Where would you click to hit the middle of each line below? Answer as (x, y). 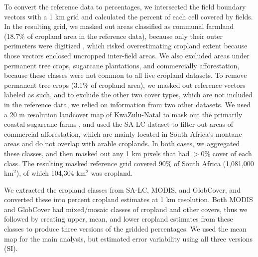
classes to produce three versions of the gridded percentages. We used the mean (125, 229)
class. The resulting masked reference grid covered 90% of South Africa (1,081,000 (129, 163)
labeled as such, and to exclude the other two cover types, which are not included (128, 95)
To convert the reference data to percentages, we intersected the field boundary (125, 6)
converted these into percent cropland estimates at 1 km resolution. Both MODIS (129, 199)
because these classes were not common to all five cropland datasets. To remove (126, 75)
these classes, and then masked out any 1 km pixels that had (97, 153)
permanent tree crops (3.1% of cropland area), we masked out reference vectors (125, 85)
